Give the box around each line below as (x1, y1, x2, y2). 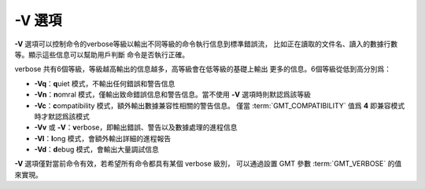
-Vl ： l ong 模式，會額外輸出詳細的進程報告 (34, 133, 172, 143)
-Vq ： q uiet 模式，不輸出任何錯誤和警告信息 (34, 78, 176, 88)
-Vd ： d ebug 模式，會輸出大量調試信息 (34, 145, 159, 154)
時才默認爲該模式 (34, 111, 90, 121)
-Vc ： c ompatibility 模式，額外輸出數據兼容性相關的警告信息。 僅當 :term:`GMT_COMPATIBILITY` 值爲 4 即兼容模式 (34, 100, 405, 110)
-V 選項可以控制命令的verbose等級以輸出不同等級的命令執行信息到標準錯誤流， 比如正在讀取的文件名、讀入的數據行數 (14, 39, 398, 49)
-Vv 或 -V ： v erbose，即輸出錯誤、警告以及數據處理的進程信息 (34, 122, 238, 133)
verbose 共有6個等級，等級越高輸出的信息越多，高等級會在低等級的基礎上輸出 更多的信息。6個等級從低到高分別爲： (14, 64, 391, 74)
